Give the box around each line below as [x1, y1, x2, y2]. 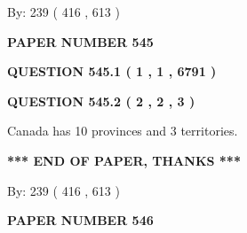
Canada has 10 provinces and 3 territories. [7, 121, 238, 140]
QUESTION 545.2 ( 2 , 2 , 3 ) [7, 91, 195, 110]
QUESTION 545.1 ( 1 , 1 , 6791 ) [7, 62, 217, 81]
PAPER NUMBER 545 [7, 32, 154, 50]
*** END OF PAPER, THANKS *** [7, 151, 241, 169]
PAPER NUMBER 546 [7, 211, 154, 229]
